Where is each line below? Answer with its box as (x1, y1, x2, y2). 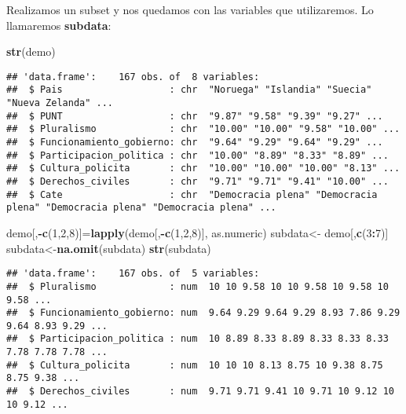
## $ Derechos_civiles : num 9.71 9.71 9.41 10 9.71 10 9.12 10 (6, 386, 394, 398)
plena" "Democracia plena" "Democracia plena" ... (6, 202, 276, 214)
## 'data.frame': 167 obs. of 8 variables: (6, 71, 260, 82)
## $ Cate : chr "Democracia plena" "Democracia (6, 189, 378, 200)
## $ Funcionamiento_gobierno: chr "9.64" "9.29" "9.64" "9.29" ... (6, 137, 383, 148)
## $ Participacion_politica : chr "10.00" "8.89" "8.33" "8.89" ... (6, 149, 389, 161)
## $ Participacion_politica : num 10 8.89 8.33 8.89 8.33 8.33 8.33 (6, 333, 389, 345)
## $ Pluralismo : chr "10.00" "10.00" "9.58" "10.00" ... (6, 123, 401, 135)
